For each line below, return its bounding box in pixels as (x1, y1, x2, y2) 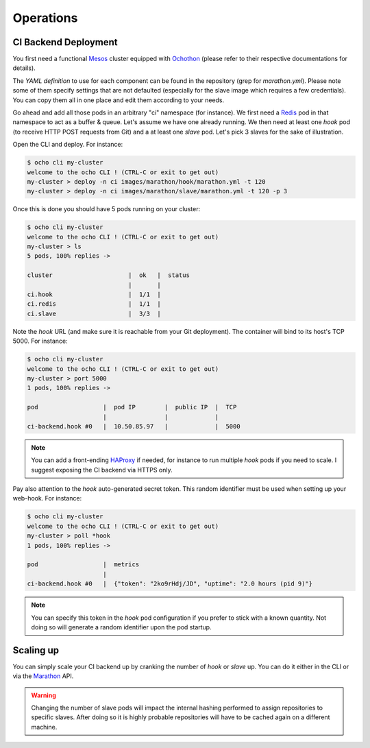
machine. (31, 723, 58, 731)
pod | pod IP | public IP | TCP (27, 403, 237, 411)
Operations (12, 10, 78, 25)
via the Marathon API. (12, 672, 74, 680)
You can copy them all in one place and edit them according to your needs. (12, 96, 225, 104)
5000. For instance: (12, 337, 68, 346)
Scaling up (12, 644, 60, 656)
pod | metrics (27, 561, 140, 568)
